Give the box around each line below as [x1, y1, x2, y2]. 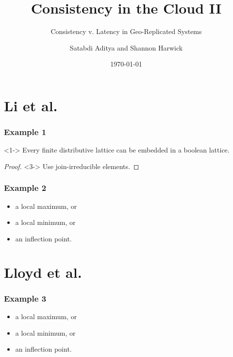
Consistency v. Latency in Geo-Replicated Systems [50, 26, 202, 36]
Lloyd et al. [4, 262, 82, 282]
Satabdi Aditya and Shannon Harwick [69, 42, 183, 52]
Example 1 [4, 126, 47, 138]
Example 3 [4, 292, 47, 304]
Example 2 [4, 182, 47, 194]
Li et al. [4, 95, 58, 115]
